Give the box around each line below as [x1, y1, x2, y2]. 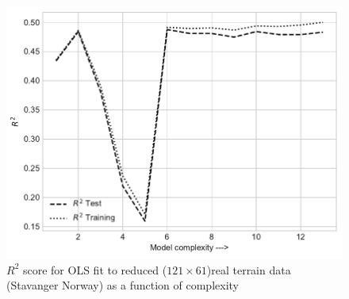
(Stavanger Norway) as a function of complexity [6, 277, 239, 293]
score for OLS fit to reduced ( [22, 261, 167, 278]
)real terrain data [206, 261, 291, 278]
